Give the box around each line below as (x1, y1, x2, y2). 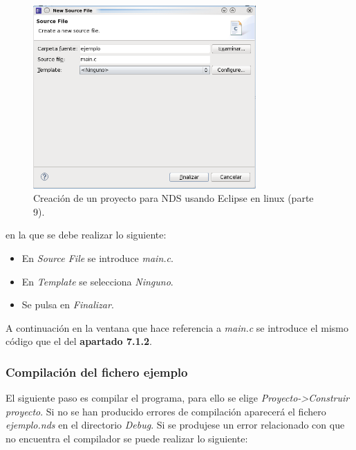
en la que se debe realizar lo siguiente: (6, 227, 167, 242)
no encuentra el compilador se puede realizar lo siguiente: (6, 431, 248, 445)
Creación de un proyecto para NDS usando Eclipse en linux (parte (33, 191, 314, 205)
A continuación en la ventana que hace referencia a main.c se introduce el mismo (6, 320, 348, 335)
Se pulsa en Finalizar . (21, 297, 114, 312)
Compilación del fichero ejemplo (6, 363, 188, 380)
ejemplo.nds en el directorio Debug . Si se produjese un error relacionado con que (6, 418, 345, 432)
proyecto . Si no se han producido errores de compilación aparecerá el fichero (6, 404, 326, 418)
